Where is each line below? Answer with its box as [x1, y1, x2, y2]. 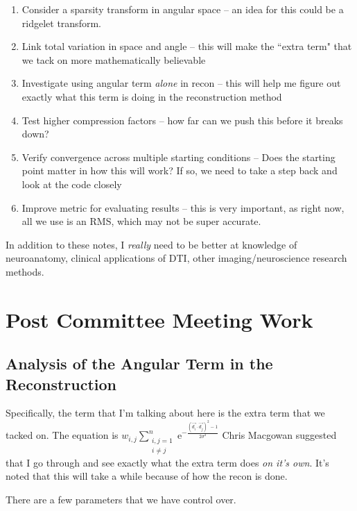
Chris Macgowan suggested [222, 428, 337, 442]
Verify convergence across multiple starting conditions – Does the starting [21, 149, 336, 164]
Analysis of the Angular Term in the [6, 353, 273, 374]
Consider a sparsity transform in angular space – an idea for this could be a [21, 2, 344, 16]
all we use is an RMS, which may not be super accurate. [21, 214, 261, 228]
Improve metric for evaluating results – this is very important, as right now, [21, 200, 345, 215]
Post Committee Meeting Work [6, 305, 313, 333]
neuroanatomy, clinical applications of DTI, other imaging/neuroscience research [6, 251, 347, 265]
